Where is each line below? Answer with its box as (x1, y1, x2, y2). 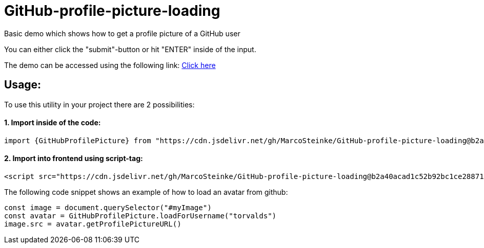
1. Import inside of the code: (4, 118, 101, 127)
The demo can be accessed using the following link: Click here (4, 60, 216, 70)
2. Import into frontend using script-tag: (4, 154, 143, 163)
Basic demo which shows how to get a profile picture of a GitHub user (4, 29, 240, 38)
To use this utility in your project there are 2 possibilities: (4, 100, 195, 109)
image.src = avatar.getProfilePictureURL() (4, 220, 181, 229)
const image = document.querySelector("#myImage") (4, 204, 212, 212)
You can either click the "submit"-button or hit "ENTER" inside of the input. (4, 44, 256, 54)
